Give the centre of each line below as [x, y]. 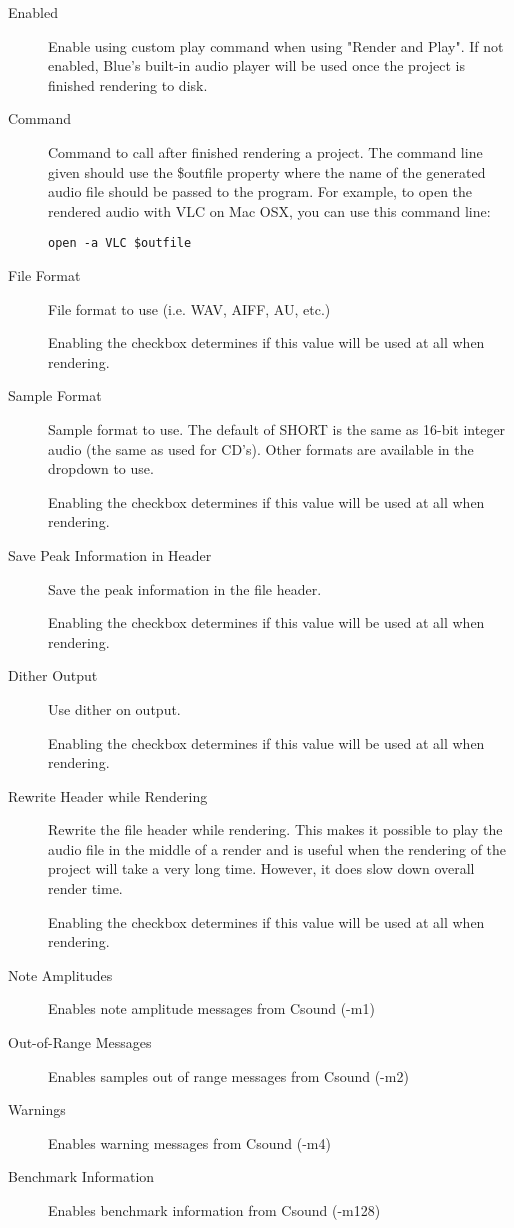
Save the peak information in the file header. [185, 588]
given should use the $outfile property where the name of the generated [267, 171]
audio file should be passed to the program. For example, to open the [260, 191]
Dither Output [53, 675]
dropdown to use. [101, 468]
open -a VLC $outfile [120, 243]
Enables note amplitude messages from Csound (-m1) [211, 1008]
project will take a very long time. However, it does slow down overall [261, 868]
